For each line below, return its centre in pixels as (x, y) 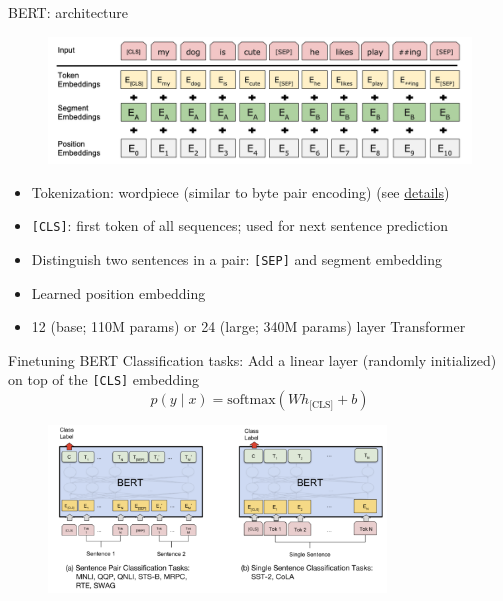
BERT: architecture (68, 12)
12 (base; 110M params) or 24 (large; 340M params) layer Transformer (248, 326)
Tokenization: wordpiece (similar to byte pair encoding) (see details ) (240, 191)
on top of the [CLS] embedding (103, 379)
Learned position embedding (118, 292)
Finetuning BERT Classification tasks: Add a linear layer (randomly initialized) (252, 359)
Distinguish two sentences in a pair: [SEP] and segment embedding (236, 258)
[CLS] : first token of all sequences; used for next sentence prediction (240, 225)
